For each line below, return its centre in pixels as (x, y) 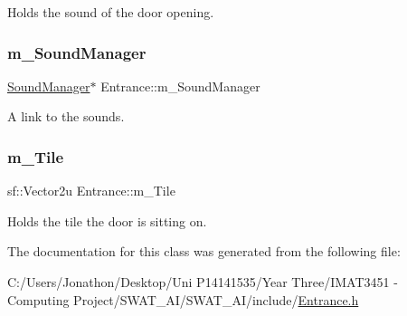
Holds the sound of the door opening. (111, 12)
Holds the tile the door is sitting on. (107, 220)
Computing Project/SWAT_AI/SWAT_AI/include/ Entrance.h (183, 299)
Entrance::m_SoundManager (180, 86)
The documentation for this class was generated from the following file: (204, 251)
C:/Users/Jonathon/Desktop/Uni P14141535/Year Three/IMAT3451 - (203, 282)
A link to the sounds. (66, 116)
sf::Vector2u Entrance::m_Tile (91, 191)
